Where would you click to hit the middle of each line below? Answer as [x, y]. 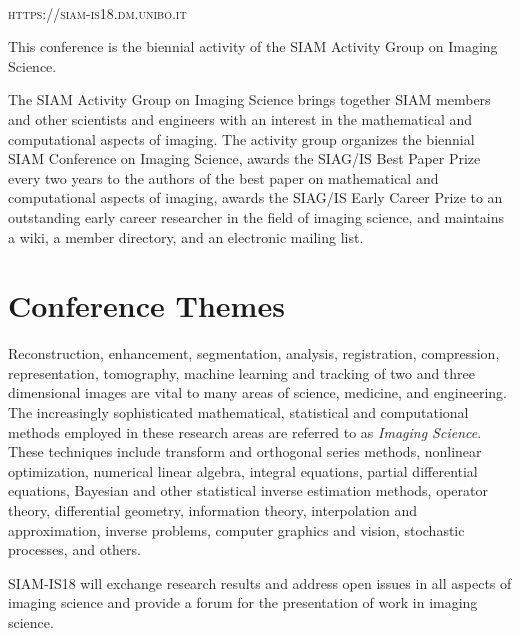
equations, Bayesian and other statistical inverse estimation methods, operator [248, 490]
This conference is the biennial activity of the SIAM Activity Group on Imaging [253, 46]
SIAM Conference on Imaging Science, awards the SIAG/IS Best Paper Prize [244, 158]
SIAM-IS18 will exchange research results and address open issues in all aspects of [260, 582]
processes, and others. [74, 549]
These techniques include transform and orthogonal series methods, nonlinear [245, 451]
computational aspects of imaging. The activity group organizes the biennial [241, 138]
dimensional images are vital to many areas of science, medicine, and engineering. [257, 392]
